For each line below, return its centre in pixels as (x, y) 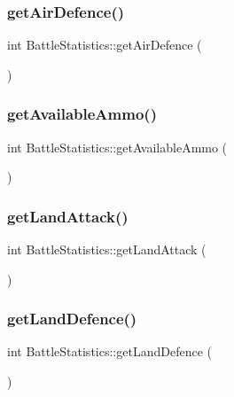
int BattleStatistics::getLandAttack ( (107, 249)
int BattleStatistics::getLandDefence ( (109, 351)
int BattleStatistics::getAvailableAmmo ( (117, 147)
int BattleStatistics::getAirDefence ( (105, 45)
